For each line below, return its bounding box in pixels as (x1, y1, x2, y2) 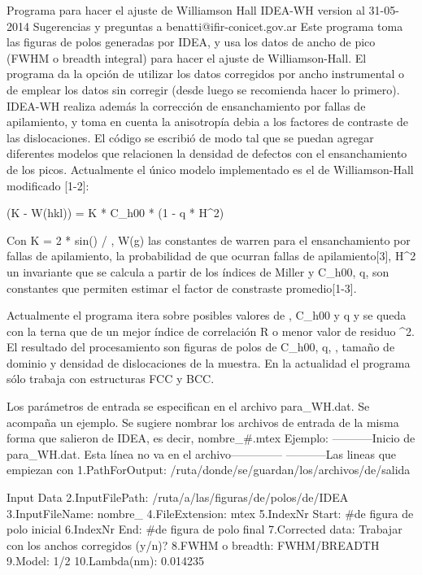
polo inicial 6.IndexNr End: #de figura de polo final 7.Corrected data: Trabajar (7, 521, 402, 538)
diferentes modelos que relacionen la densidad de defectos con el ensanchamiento (7, 145, 407, 162)
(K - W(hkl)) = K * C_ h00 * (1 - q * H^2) (7, 204, 224, 221)
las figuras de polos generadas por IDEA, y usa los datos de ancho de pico (7, 33, 376, 50)
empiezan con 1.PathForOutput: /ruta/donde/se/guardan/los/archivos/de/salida (7, 461, 411, 478)
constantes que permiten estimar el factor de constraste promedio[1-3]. (7, 279, 357, 296)
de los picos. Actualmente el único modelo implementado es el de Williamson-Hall (7, 160, 414, 177)
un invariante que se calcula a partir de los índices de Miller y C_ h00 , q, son (7, 263, 389, 280)
